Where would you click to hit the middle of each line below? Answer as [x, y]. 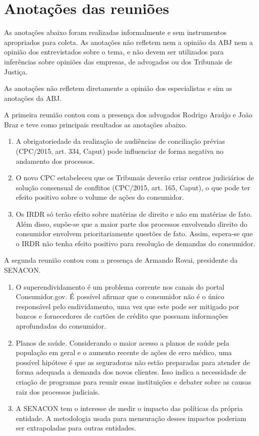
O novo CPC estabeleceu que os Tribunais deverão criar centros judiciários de [135, 178]
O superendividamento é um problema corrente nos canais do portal [120, 286]
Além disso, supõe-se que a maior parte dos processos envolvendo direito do [131, 223]
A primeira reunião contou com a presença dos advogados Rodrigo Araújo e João [128, 115]
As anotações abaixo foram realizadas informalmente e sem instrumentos [115, 32]
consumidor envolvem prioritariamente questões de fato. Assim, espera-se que [134, 233]
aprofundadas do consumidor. [61, 325]
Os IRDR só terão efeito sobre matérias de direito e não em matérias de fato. [134, 214]
